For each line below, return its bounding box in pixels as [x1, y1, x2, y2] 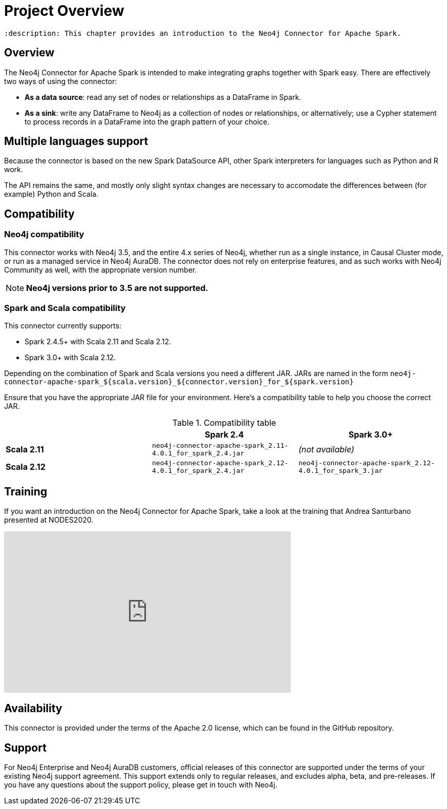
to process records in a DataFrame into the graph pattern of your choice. [25, 117, 270, 126]
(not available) [298, 444, 354, 455]
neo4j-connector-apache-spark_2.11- [152, 442, 289, 450]
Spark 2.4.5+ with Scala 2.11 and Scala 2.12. [25, 337, 172, 346]
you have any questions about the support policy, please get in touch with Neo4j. [4, 780, 278, 789]
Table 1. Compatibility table [172, 418, 276, 428]
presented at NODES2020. [4, 515, 94, 525]
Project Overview [4, 2, 124, 19]
